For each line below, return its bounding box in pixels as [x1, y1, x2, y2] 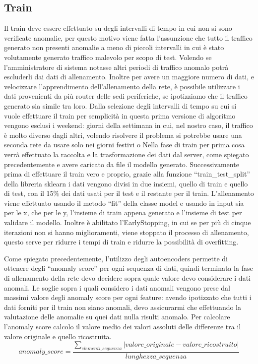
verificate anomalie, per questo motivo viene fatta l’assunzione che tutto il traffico [4, 32, 253, 43]
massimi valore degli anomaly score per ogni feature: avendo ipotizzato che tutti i [4, 292, 252, 303]
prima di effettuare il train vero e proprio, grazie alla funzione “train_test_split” [4, 169, 250, 179]
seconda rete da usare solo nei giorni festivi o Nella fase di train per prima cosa [4, 139, 245, 150]
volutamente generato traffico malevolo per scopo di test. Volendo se [4, 52, 212, 62]
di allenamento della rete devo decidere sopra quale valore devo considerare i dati [4, 273, 251, 283]
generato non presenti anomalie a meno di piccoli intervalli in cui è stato [4, 42, 224, 53]
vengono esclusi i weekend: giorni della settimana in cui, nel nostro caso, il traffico [4, 120, 253, 130]
